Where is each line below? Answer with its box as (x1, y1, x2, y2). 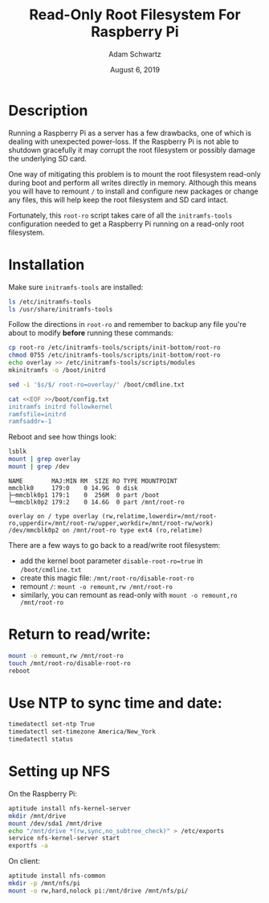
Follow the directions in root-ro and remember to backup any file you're (8, 320, 247, 329)
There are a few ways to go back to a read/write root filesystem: (8, 540, 221, 550)
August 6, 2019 (109, 64, 161, 74)
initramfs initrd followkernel (8, 402, 113, 411)
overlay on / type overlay (8, 512, 99, 520)
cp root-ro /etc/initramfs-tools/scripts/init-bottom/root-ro (8, 344, 221, 352)
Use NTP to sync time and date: (8, 693, 222, 712)
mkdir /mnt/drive (8, 811, 67, 820)
